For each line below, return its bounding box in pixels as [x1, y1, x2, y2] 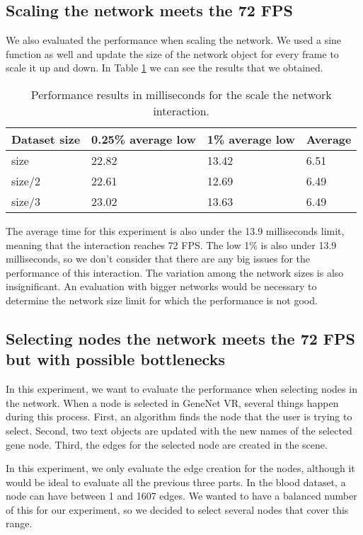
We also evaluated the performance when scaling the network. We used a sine [6, 33, 342, 47]
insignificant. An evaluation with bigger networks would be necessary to [6, 279, 317, 294]
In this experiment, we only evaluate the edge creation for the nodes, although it [6, 461, 355, 476]
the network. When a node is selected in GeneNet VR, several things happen [6, 395, 339, 410]
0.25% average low [91, 130, 196, 147]
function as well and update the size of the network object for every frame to [6, 46, 339, 61]
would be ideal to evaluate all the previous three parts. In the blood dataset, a [6, 474, 346, 489]
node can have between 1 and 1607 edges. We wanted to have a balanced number [6, 488, 357, 503]
